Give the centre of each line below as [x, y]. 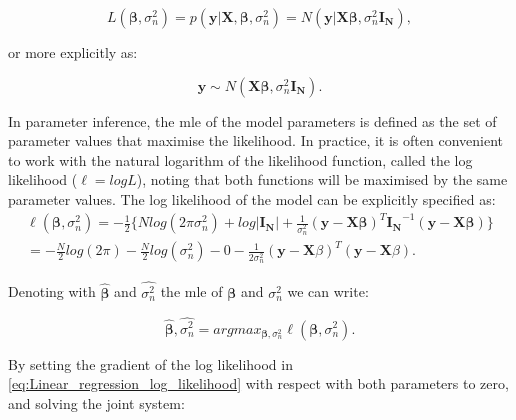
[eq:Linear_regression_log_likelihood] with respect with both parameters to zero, [258, 383]
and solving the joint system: [96, 402]
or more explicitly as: [73, 52]
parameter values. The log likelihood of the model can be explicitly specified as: [252, 198]
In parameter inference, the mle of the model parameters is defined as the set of [252, 120]
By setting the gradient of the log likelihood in [150, 363]
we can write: [328, 291]
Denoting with [52, 291]
